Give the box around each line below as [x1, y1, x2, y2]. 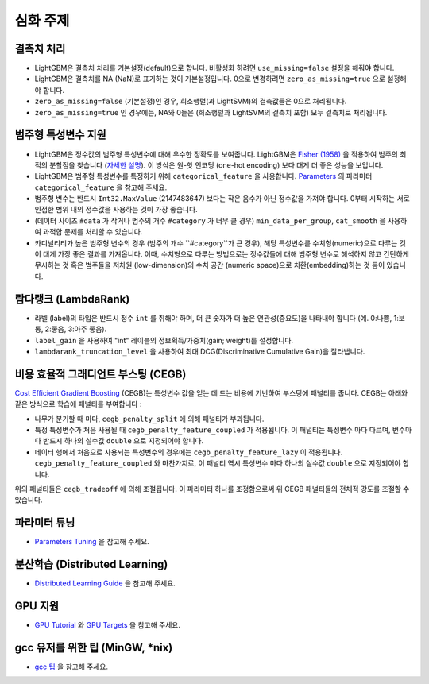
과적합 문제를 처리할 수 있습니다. [42, 227, 143, 237]
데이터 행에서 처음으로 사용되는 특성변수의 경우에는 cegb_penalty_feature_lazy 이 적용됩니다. [34, 447, 343, 457]
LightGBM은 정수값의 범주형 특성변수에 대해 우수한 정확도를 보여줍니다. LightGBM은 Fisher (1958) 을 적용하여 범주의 [34, 149, 399, 159]
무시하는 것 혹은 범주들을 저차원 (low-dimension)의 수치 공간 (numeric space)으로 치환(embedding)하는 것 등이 [34, 261, 385, 270]
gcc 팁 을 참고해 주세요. [34, 662, 109, 671]
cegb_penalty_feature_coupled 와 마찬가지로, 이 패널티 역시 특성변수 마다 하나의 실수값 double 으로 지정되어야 [34, 458, 401, 468]
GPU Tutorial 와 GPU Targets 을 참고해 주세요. [34, 620, 180, 630]
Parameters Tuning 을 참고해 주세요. [34, 537, 150, 547]
